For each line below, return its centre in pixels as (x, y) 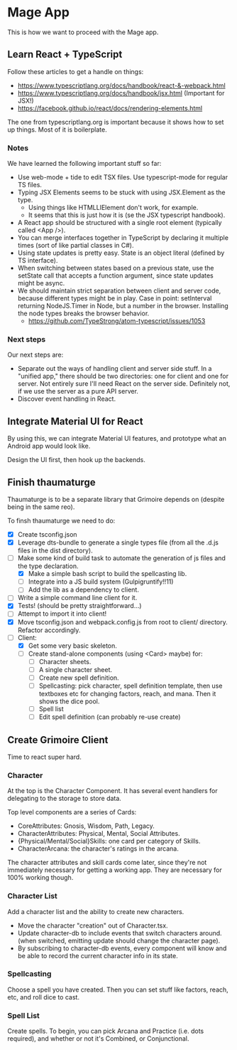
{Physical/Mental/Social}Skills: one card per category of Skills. (109, 841)
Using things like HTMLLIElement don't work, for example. (113, 208)
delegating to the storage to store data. (65, 799)
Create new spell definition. (79, 678)
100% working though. (40, 878)
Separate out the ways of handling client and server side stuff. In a (115, 369)
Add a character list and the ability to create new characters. (96, 911)
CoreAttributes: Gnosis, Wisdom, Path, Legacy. (86, 826)
